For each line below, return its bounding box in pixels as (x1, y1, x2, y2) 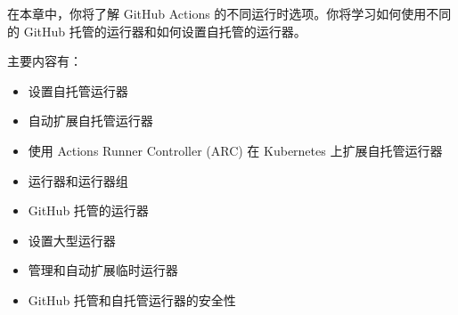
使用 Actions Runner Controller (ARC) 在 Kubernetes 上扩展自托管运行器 (28, 141, 443, 159)
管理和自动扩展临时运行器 (28, 261, 178, 279)
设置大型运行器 (28, 230, 116, 249)
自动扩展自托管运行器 (28, 111, 153, 130)
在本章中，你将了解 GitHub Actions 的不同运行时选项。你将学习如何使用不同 (7, 4, 452, 22)
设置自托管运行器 (28, 81, 128, 100)
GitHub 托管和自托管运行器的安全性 (28, 290, 236, 309)
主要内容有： (7, 52, 82, 70)
